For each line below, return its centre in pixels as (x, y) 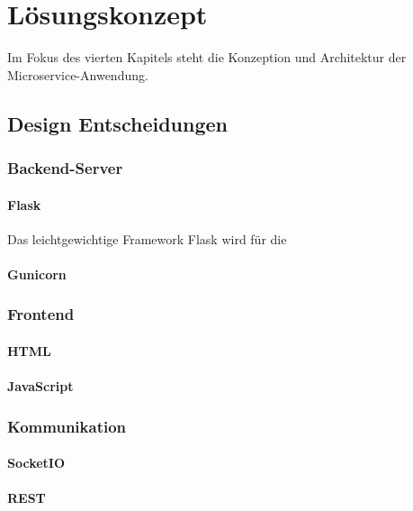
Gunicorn (37, 274)
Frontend (41, 314)
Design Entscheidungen (117, 123)
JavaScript (40, 386)
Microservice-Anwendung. (78, 74)
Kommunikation (67, 426)
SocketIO (36, 463)
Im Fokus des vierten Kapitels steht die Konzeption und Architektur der (207, 57)
